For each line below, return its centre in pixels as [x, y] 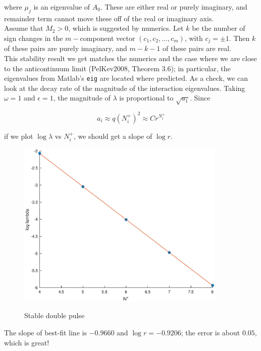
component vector [108, 38]
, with [194, 38]
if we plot [19, 136]
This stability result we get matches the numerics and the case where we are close [130, 58]
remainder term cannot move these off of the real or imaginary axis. [109, 18]
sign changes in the [34, 38]
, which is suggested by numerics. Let [126, 28]
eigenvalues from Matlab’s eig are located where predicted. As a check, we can [126, 78]
